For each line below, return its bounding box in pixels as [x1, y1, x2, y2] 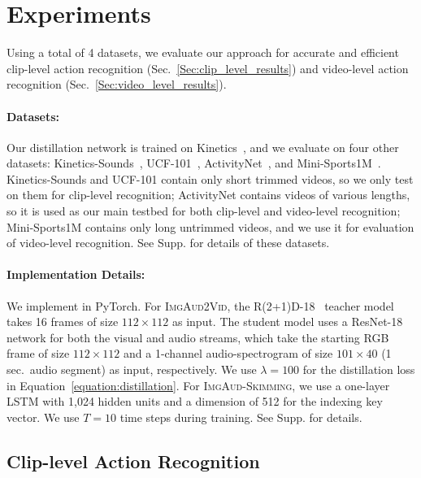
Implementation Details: [7, 266, 145, 283]
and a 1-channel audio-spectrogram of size [123, 345, 333, 362]
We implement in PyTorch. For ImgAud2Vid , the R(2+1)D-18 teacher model [7, 297, 394, 314]
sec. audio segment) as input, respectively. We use [7, 361, 257, 378]
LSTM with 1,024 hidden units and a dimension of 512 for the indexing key [7, 393, 383, 410]
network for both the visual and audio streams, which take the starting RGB [7, 328, 389, 345]
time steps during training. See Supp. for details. [119, 408, 362, 425]
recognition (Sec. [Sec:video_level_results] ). [7, 76, 227, 93]
